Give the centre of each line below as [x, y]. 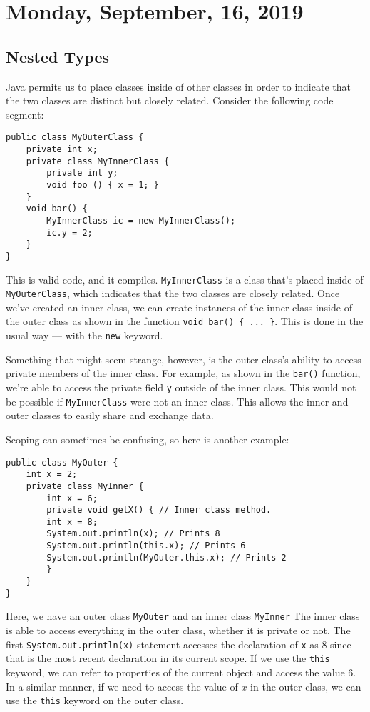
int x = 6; [72, 498]
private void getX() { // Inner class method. [159, 510]
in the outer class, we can [306, 686]
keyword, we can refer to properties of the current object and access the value [175, 672]
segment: [25, 114]
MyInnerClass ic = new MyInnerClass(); [141, 220]
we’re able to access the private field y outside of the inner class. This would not [181, 387]
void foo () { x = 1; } [103, 185]
